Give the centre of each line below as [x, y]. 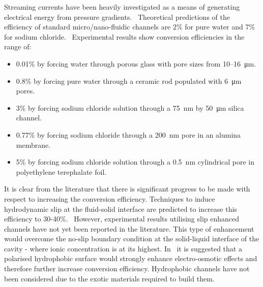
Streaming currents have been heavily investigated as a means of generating [122, 7]
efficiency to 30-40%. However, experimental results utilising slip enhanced [122, 219]
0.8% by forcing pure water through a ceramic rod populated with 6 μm [129, 81]
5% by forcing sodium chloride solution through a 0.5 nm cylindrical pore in [135, 162]
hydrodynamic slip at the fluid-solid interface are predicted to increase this [121, 209]
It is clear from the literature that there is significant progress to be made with [127, 189]
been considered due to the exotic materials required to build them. [109, 278]
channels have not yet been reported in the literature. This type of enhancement [129, 228]
